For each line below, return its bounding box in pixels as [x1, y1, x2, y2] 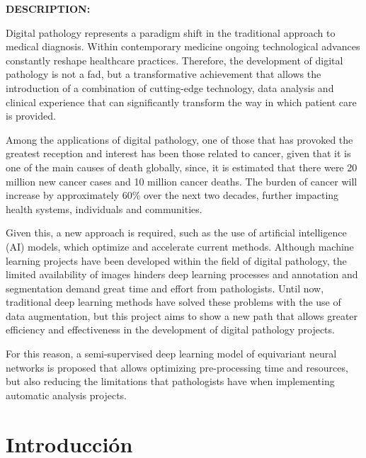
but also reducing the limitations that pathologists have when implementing [6, 374, 335, 389]
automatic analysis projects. [6, 387, 127, 402]
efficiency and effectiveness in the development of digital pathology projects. [6, 322, 335, 337]
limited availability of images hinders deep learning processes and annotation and [6, 267, 358, 282]
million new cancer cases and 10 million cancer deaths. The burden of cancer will [6, 173, 358, 188]
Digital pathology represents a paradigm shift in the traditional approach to [6, 25, 336, 40]
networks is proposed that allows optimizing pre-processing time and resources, [6, 360, 348, 374]
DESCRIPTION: [6, 1, 91, 16]
